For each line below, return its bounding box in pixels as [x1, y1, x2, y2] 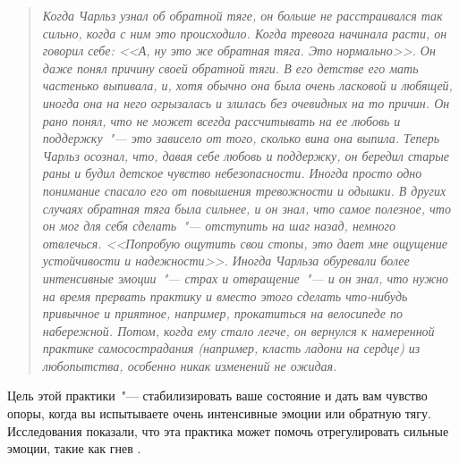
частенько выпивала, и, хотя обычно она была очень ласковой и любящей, [42, 76, 453, 95]
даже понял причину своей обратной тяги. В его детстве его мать [42, 58, 419, 77]
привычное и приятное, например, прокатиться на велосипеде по [42, 304, 403, 323]
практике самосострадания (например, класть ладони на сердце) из [42, 339, 421, 358]
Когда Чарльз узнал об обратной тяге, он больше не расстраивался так [42, 6, 443, 24]
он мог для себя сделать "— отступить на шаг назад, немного [42, 216, 396, 235]
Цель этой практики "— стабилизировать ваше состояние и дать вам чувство [7, 386, 428, 405]
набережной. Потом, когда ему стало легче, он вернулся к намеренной [42, 321, 435, 340]
